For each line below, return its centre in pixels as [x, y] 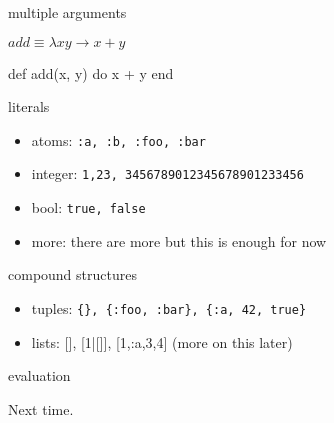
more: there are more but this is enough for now [179, 240]
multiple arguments [67, 12]
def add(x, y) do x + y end [91, 72]
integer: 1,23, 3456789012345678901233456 [167, 173]
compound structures [72, 274]
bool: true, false [88, 207]
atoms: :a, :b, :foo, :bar [118, 139]
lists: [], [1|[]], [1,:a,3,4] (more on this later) [162, 341]
